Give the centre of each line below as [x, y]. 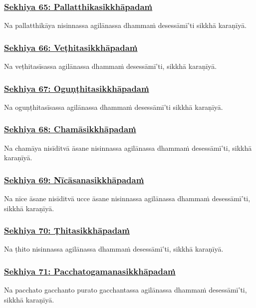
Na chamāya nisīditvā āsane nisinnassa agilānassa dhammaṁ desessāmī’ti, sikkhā [128, 148]
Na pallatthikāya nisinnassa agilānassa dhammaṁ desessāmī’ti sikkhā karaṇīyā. [126, 25]
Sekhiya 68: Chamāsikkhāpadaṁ [70, 129]
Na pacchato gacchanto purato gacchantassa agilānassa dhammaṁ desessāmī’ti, [126, 290]
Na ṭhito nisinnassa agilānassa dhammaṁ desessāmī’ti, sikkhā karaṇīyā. [114, 249]
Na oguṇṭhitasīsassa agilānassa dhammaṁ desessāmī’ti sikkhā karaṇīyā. [114, 107]
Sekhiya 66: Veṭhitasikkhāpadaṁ [71, 47]
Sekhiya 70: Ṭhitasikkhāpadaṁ [67, 230]
